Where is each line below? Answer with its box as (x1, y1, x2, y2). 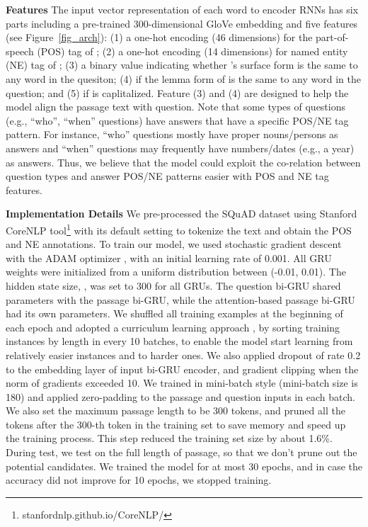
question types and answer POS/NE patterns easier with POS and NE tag (6, 169, 329, 183)
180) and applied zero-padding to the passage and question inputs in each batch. (6, 389, 355, 404)
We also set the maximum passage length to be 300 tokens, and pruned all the (6, 403, 345, 418)
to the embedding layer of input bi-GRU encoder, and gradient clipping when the (6, 361, 359, 376)
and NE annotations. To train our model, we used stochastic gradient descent (6, 237, 342, 251)
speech (6, 43, 34, 58)
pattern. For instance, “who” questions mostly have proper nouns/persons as (6, 127, 338, 142)
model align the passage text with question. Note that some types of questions (6, 99, 346, 114)
